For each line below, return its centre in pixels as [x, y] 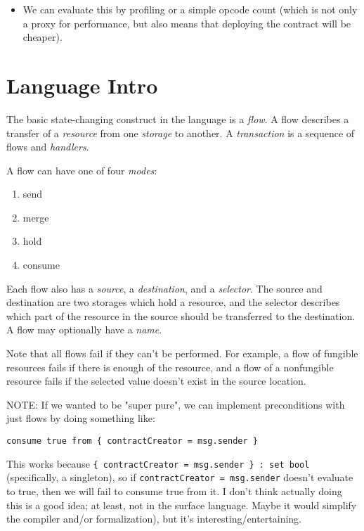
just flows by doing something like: [81, 418]
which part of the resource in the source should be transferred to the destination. [181, 315]
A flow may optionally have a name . [84, 330]
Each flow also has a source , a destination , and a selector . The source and [164, 288]
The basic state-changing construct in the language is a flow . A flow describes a [178, 119]
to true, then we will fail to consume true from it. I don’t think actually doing [174, 491]
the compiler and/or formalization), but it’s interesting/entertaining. [154, 519]
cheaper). [43, 37]
